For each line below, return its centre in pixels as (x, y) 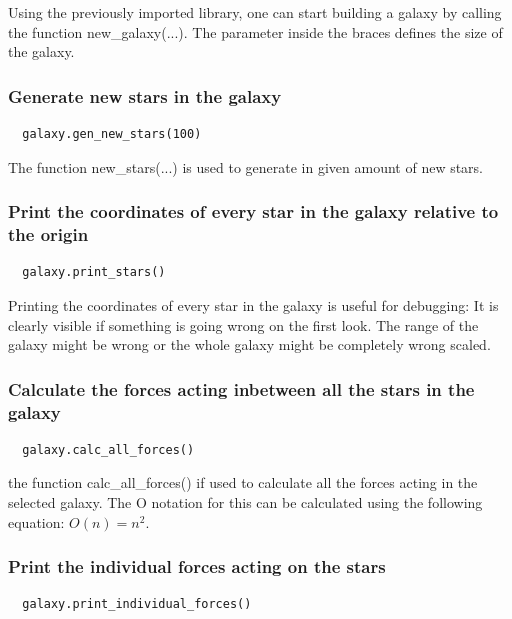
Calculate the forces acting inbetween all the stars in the (241, 388)
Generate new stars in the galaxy (145, 95)
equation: (36, 521)
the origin (48, 234)
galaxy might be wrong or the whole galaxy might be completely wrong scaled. (249, 344)
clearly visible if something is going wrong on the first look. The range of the (243, 324)
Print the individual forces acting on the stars (197, 566)
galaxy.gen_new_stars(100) (112, 134)
